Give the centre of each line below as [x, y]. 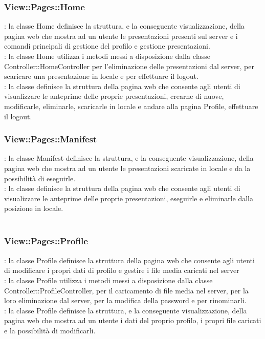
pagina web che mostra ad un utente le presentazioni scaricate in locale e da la [127, 168]
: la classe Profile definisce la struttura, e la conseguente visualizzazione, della [126, 310]
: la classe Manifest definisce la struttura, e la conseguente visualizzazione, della [129, 158]
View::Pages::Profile [46, 241]
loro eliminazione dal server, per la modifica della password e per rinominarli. [125, 300]
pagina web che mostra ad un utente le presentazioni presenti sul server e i [121, 36]
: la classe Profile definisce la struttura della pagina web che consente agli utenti [129, 260]
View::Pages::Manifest [51, 139]
